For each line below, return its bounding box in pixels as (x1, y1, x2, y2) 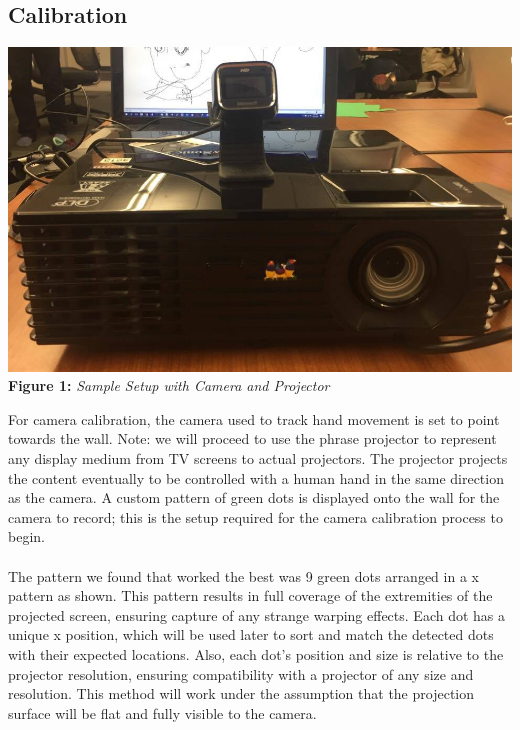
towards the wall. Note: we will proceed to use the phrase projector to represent (8, 428, 497, 449)
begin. (8, 526, 45, 547)
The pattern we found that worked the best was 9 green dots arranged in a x (8, 565, 479, 586)
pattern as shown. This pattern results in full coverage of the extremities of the (8, 585, 493, 606)
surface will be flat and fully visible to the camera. (8, 702, 317, 723)
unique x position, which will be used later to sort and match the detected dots (8, 624, 494, 645)
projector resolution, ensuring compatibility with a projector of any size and (8, 663, 474, 684)
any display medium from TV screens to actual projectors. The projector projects (8, 448, 508, 469)
